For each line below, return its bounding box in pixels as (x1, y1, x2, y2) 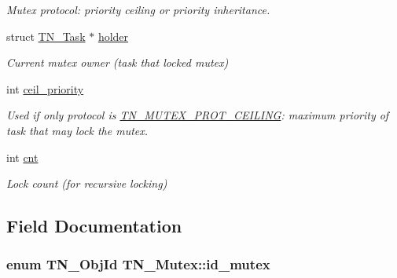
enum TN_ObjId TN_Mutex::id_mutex (6, 254, 270, 274)
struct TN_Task (6, 27, 86, 44)
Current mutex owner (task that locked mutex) (6, 54, 229, 71)
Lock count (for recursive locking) (6, 175, 167, 192)
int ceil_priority (6, 80, 84, 97)
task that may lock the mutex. (6, 122, 149, 138)
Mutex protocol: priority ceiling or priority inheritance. (6, 2, 270, 17)
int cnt (6, 148, 39, 165)
